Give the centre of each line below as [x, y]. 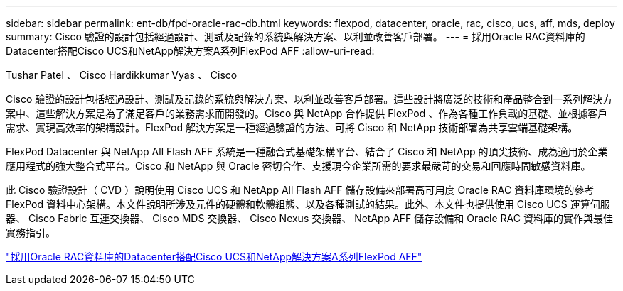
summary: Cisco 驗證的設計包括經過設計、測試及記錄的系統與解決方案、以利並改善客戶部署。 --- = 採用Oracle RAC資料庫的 [295, 37]
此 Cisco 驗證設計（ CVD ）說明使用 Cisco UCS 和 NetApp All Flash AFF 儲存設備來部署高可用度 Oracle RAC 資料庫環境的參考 [300, 190]
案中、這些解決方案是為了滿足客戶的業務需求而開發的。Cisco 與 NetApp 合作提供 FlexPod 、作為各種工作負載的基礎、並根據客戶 [307, 113]
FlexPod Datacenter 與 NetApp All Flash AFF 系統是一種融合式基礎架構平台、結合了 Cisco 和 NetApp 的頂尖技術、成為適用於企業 [307, 152]
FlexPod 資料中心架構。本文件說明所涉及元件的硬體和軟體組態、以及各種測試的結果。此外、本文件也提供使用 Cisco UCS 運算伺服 [308, 204]
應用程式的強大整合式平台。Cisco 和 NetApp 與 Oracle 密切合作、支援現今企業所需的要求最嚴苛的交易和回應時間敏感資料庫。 [298, 166]
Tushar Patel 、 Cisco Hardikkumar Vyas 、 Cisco [122, 75]
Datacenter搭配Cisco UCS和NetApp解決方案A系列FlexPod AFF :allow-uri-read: [190, 51]
